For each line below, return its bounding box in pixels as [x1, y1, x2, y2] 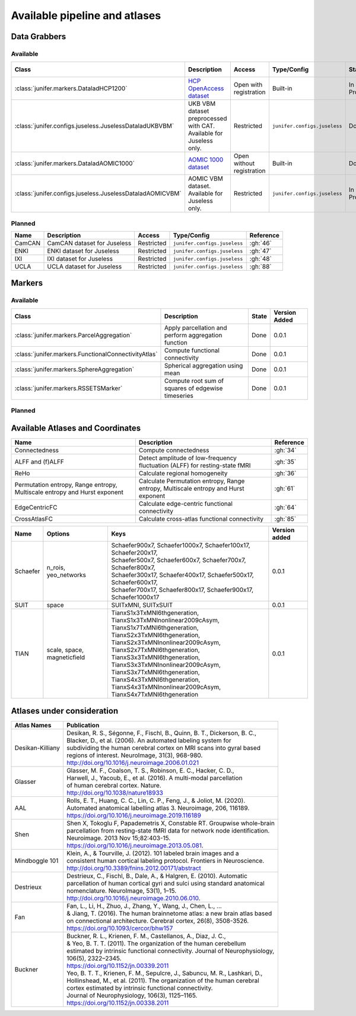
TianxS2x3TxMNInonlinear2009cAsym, [111, 638, 221, 647]
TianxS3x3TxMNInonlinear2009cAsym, [111, 660, 221, 669]
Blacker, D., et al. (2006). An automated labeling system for [66, 736, 231, 745]
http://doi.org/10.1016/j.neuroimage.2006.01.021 [66, 759, 199, 767]
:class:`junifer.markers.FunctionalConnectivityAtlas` [14, 350, 158, 358]
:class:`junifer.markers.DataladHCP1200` [14, 84, 128, 93]
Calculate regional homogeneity [138, 469, 228, 477]
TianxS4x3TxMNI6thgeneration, [111, 675, 201, 683]
